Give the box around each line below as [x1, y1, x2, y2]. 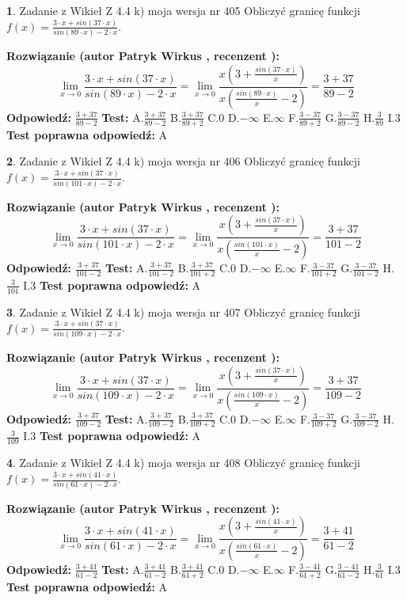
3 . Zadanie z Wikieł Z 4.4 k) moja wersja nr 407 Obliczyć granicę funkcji [6, 303, 360, 320]
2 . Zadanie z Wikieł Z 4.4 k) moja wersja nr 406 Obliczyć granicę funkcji [6, 153, 360, 169]
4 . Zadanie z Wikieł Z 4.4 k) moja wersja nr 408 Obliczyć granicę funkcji [6, 454, 360, 471]
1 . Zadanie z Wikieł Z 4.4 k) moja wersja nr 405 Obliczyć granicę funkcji [6, 2, 360, 18]
